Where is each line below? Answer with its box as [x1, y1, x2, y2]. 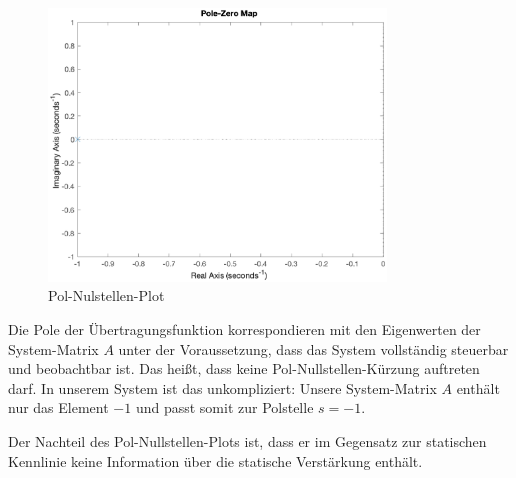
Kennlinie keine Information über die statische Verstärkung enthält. [8, 450, 423, 471]
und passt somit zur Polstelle [135, 397, 314, 418]
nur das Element [8, 397, 109, 418]
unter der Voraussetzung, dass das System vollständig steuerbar [118, 338, 509, 359]
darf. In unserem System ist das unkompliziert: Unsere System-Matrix [8, 377, 437, 398]
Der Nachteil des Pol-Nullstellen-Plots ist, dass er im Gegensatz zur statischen [8, 431, 487, 452]
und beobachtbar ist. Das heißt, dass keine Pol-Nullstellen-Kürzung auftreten [8, 358, 480, 379]
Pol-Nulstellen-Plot [48, 285, 165, 306]
